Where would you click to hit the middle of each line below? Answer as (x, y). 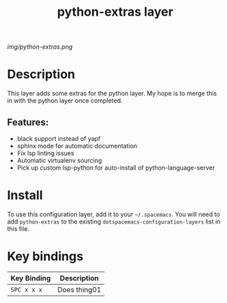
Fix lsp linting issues (46, 153)
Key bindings (45, 256)
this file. (18, 228)
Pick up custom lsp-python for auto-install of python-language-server (116, 168)
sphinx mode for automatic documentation (77, 146)
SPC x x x (26, 289)
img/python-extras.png (40, 47)
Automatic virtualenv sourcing (59, 160)
